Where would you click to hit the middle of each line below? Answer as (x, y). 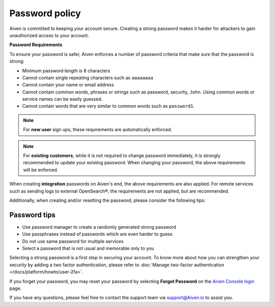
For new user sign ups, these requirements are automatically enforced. (98, 130)
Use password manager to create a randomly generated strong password (99, 227)
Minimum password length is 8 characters (66, 71)
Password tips (33, 215)
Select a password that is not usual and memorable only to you (88, 249)
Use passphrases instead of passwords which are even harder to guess (97, 234)
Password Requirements (36, 45)
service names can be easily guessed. (62, 99)
